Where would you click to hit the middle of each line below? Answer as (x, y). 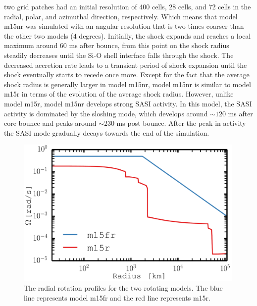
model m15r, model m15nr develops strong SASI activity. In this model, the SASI (128, 103)
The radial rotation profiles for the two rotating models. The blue (123, 288)
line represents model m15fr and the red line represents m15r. (117, 297)
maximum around (31, 45)
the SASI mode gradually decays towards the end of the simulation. (107, 132)
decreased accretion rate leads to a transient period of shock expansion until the (126, 65)
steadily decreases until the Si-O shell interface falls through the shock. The (119, 55)
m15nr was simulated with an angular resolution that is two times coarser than (124, 26)
